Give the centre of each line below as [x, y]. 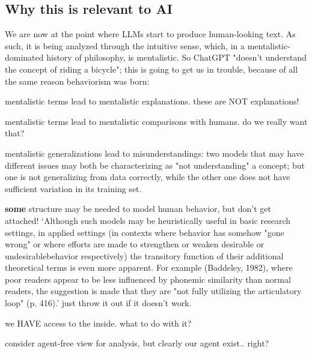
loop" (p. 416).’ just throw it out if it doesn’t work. [98, 303]
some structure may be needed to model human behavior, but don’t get [138, 209]
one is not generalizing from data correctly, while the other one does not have [148, 177]
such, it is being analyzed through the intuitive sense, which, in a [125, 45]
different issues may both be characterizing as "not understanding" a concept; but [155, 165]
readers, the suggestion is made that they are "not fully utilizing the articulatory [153, 291]
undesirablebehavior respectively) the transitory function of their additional [144, 255]
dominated [24, 57]
